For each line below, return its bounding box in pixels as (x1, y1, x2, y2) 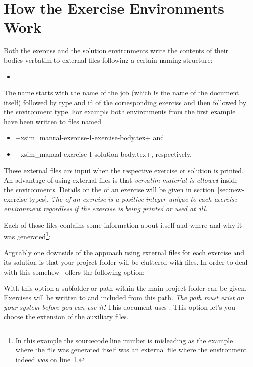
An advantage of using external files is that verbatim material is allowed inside (4, 175, 238, 185)
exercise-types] (4, 194, 47, 204)
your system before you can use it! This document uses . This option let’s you (4, 302, 235, 312)
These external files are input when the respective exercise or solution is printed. (4, 165, 244, 175)
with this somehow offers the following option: (4, 266, 145, 276)
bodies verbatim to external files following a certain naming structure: (4, 55, 213, 65)
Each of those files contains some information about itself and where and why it (4, 220, 242, 230)
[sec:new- (217, 184, 245, 194)
